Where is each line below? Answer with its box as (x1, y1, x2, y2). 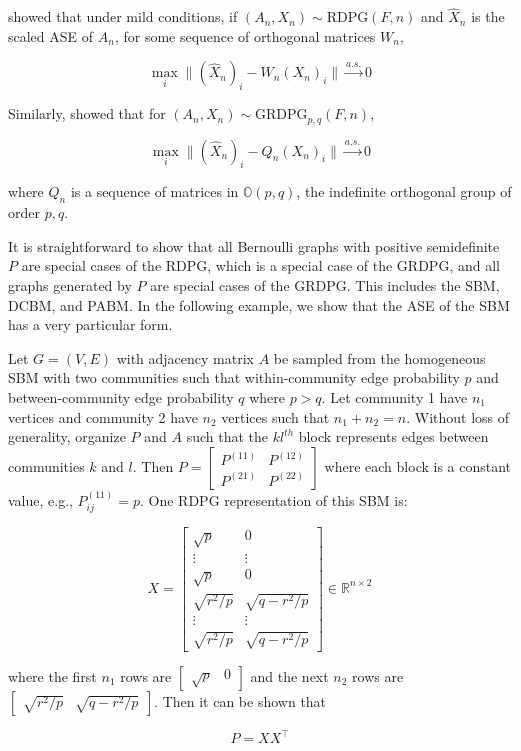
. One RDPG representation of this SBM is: (140, 489, 408, 510)
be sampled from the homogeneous (273, 347, 486, 368)
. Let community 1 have (321, 387, 468, 407)
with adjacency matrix (116, 347, 254, 368)
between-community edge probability (8, 387, 234, 407)
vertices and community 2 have (8, 406, 198, 427)
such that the (186, 426, 269, 447)
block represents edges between (298, 426, 489, 447)
